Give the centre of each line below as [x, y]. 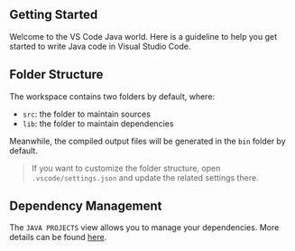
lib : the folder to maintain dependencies [98, 123]
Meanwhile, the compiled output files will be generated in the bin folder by [147, 141]
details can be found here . [58, 237]
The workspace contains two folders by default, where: [112, 96]
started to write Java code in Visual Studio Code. [100, 46]
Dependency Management [86, 206]
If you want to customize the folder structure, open [126, 168]
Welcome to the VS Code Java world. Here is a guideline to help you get [143, 36]
